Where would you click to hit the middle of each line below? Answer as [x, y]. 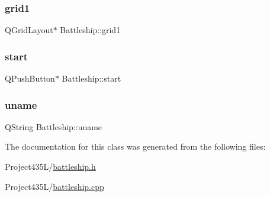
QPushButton [30, 78]
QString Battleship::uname [54, 126]
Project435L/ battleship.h [50, 167]
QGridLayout [29, 30]
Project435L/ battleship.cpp [54, 186]
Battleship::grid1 [90, 30]
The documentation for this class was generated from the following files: [135, 146]
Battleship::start [91, 78]
